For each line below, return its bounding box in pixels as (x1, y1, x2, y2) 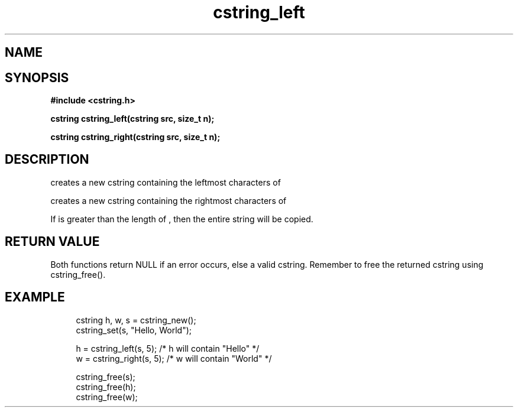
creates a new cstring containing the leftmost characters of (50, 177, 281, 187)
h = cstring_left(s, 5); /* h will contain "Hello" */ (76, 343, 260, 353)
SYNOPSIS (5, 70, 69, 85)
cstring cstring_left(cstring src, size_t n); (50, 113, 215, 124)
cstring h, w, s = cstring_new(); (76, 314, 196, 325)
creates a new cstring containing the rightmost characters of (50, 195, 287, 206)
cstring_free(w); (76, 391, 138, 402)
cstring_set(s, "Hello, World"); (76, 325, 192, 335)
